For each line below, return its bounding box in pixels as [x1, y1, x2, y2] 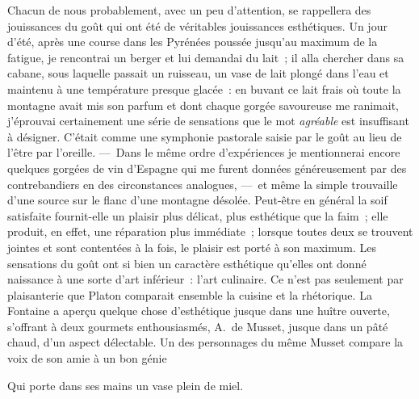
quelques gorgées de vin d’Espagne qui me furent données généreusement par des [7, 159, 407, 176]
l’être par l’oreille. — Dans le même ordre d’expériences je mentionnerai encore [7, 144, 400, 161]
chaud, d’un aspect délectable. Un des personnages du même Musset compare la [7, 334, 404, 351]
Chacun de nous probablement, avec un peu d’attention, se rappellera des [7, 2, 371, 18]
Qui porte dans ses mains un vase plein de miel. [7, 376, 244, 393]
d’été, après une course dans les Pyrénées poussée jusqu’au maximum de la [7, 33, 378, 50]
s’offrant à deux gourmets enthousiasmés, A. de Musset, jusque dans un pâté [7, 317, 388, 334]
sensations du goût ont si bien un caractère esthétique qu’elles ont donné [7, 254, 367, 271]
